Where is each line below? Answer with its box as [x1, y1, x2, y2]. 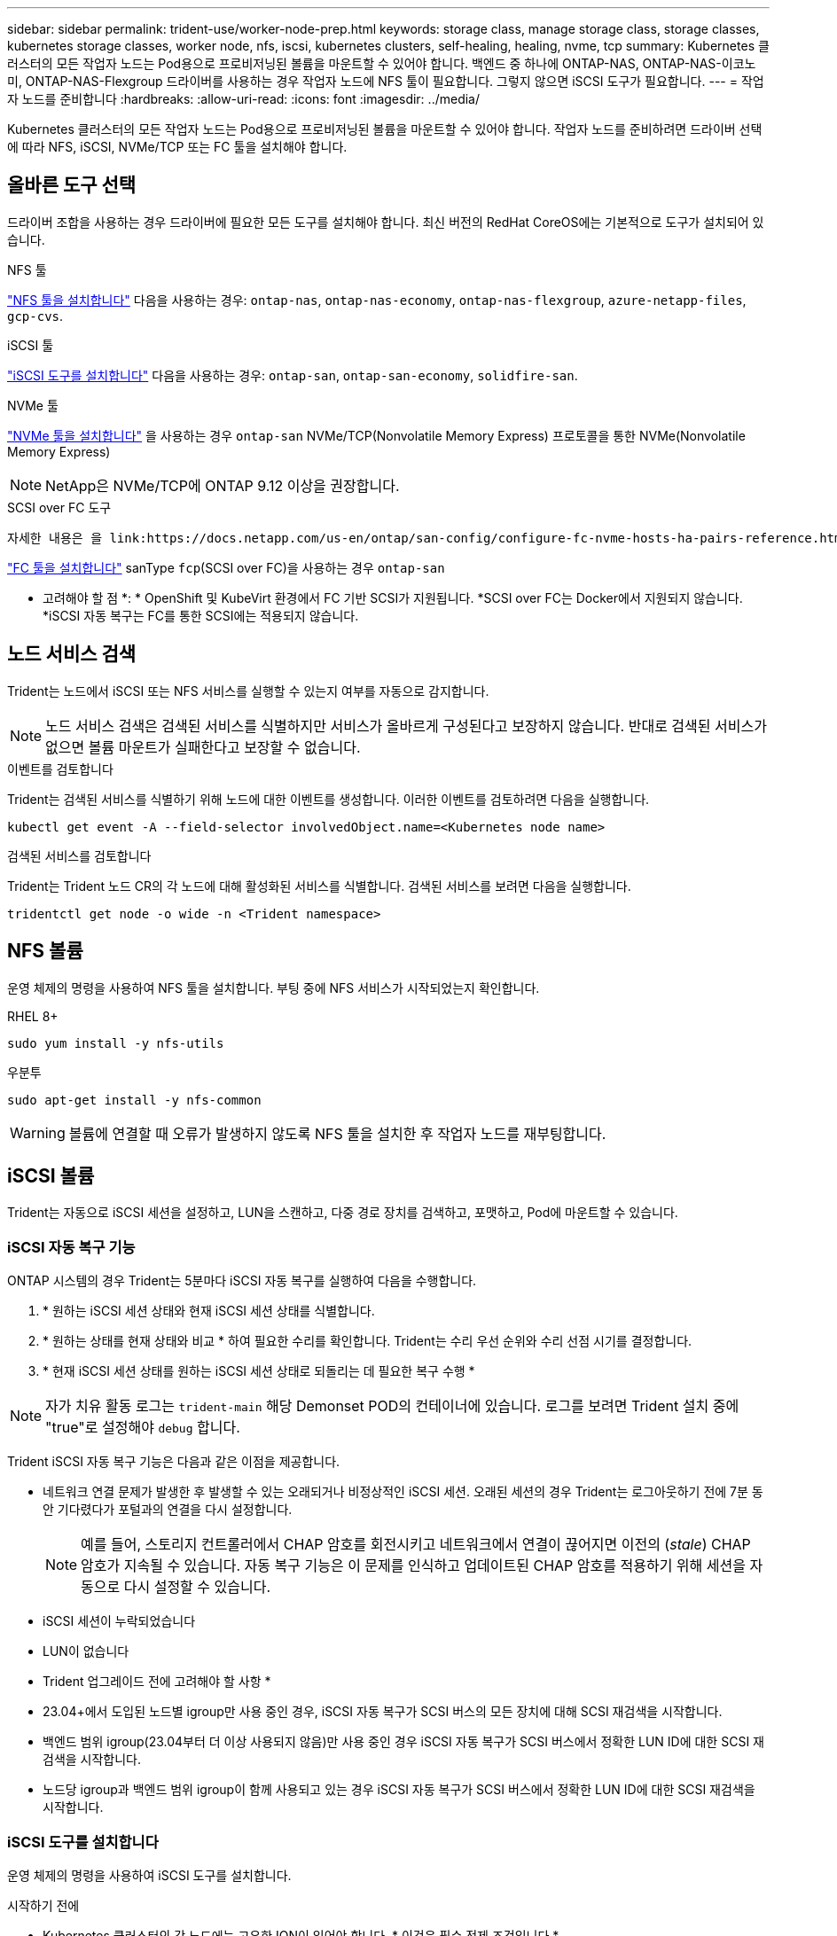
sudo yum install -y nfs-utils [7, 1035, 224, 1050]
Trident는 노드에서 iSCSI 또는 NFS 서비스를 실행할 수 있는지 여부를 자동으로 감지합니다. [7, 683, 489, 699]
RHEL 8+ [7, 1008, 59, 1024]
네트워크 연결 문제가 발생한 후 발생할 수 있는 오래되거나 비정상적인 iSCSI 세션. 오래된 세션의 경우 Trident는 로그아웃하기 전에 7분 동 [43, 1484, 763, 1500]
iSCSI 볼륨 [7, 1164, 95, 1187]
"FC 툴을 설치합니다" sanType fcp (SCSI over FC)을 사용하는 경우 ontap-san [7, 559, 445, 575]
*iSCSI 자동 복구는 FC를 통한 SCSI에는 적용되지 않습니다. [43, 607, 359, 623]
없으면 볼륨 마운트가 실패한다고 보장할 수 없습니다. [45, 738, 361, 756]
